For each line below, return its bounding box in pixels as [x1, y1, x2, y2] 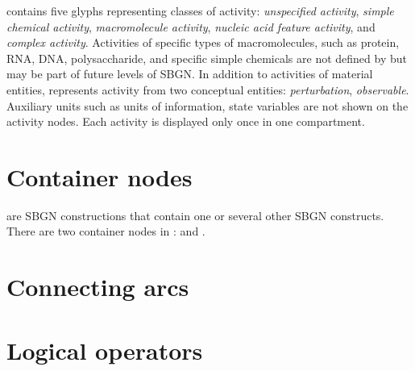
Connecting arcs [6, 270, 189, 303]
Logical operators [6, 333, 203, 366]
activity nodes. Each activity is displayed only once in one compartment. [6, 113, 365, 130]
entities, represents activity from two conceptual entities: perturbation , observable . [6, 81, 409, 98]
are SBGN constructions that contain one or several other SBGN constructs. [6, 206, 384, 223]
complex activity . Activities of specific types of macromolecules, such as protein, [6, 34, 400, 51]
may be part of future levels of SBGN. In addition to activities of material [6, 65, 373, 82]
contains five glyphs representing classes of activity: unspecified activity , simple [6, 2, 394, 19]
